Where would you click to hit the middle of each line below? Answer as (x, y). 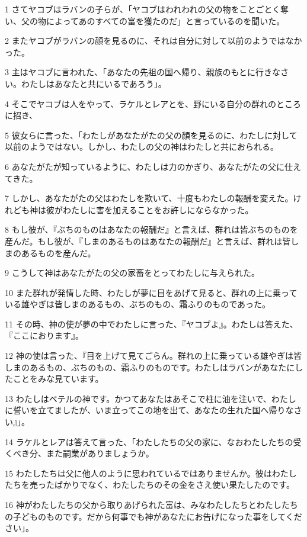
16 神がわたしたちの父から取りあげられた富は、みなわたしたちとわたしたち (151, 504)
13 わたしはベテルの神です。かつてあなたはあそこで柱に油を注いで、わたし (151, 398)
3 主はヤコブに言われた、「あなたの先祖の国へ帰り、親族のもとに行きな (143, 72)
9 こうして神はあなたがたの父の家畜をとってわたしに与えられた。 (132, 273)
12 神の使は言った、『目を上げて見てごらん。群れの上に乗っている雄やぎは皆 (153, 356)
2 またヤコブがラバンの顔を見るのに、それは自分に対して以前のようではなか (153, 41)
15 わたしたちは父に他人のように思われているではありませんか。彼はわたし (151, 473)
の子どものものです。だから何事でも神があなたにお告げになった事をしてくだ (153, 516)
